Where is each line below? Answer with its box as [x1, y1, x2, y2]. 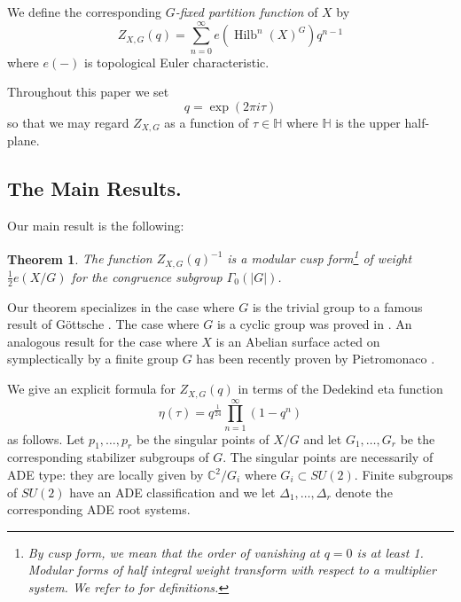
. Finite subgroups [354, 465, 454, 484]
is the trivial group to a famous [252, 297, 423, 316]
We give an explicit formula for [7, 379, 176, 398]
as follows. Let [7, 429, 85, 448]
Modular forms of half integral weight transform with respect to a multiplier [27, 560, 436, 579]
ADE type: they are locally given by [7, 465, 204, 484]
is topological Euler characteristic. [84, 52, 270, 71]
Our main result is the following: [7, 216, 184, 235]
